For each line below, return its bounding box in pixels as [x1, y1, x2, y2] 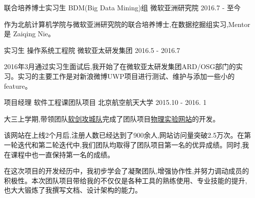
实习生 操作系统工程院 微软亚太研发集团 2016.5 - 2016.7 [4, 45, 180, 55]
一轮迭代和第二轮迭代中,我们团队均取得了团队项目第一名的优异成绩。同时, [4, 139, 242, 149]
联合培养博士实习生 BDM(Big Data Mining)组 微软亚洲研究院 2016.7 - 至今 [4, 2, 241, 12]
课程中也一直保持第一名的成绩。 [10, 149, 114, 159]
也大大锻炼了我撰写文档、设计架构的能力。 [4, 185, 142, 195]
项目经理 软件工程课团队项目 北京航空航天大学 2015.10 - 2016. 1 [4, 97, 207, 107]
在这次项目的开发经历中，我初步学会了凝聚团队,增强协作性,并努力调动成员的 [4, 166, 249, 176]
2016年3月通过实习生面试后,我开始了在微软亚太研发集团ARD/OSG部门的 [4, 61, 236, 72]
